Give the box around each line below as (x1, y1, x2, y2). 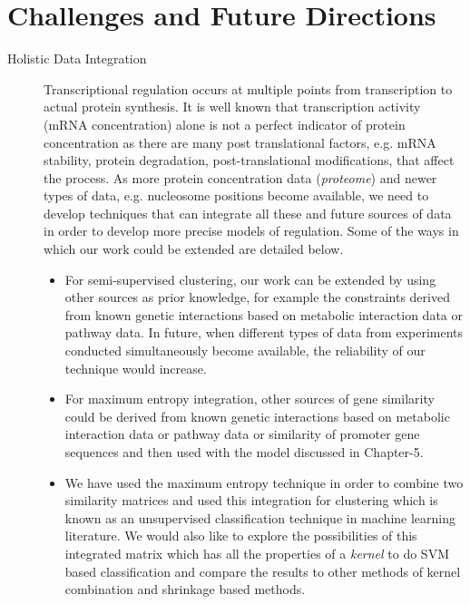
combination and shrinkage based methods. (64, 580, 306, 599)
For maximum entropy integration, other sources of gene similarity (64, 389, 435, 408)
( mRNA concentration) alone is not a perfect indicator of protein (44, 114, 406, 133)
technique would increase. (64, 358, 207, 377)
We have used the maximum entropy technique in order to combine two (64, 472, 464, 492)
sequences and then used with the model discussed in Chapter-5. (64, 443, 424, 461)
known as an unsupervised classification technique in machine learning (64, 508, 456, 527)
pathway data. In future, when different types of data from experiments (64, 323, 464, 342)
